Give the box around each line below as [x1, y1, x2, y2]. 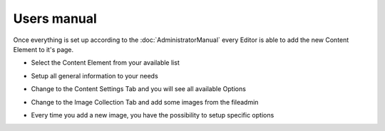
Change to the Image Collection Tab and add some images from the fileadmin [31, 98, 259, 106]
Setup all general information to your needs [31, 71, 158, 80]
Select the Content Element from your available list [31, 58, 180, 67]
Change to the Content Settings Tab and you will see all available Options [31, 85, 246, 93]
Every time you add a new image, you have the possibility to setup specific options [31, 110, 274, 119]
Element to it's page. [13, 45, 74, 53]
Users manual [13, 11, 98, 26]
